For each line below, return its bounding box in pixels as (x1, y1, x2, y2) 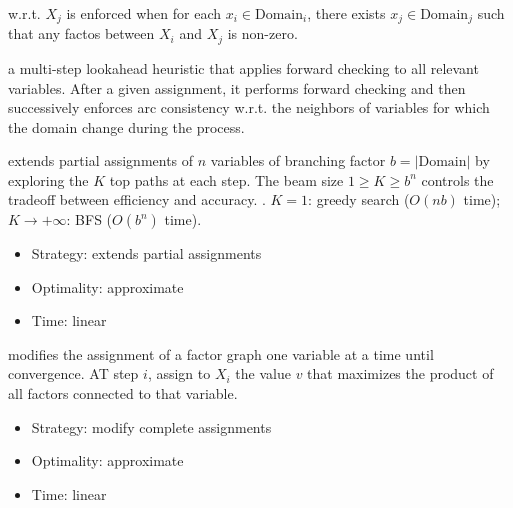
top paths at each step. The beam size (109, 169, 344, 190)
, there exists (307, 3, 386, 23)
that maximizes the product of (307, 363, 494, 384)
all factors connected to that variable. (8, 383, 238, 404)
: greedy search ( (308, 189, 410, 210)
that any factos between (8, 23, 155, 44)
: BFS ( (66, 209, 113, 230)
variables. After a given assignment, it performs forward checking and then (8, 77, 466, 98)
